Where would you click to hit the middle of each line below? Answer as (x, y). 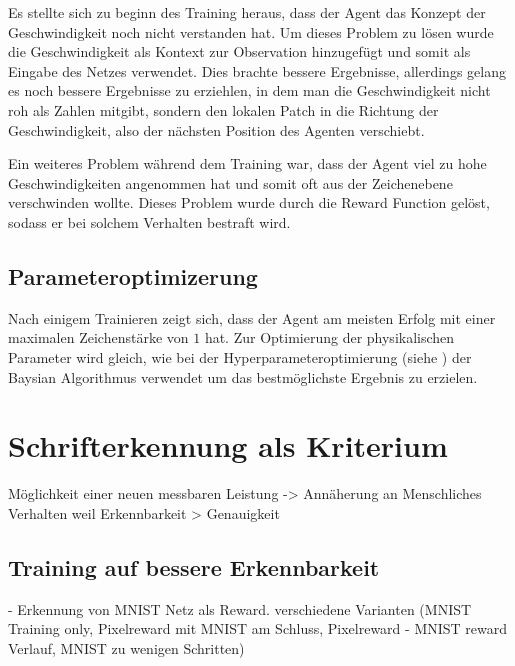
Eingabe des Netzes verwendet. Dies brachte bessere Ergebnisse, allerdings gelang (257, 70)
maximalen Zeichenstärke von (98, 337)
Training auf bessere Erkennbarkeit (194, 566)
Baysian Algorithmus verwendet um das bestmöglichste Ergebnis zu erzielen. (243, 376)
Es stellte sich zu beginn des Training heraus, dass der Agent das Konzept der (247, 12)
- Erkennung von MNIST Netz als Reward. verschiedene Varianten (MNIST (240, 608)
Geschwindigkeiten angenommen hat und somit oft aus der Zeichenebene (230, 182)
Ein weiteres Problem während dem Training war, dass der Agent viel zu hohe (247, 163)
